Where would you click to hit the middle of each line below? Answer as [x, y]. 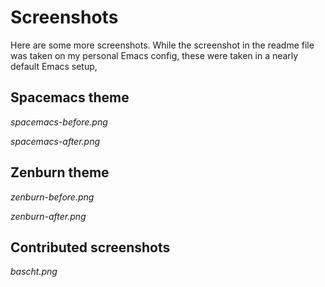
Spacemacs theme [70, 97]
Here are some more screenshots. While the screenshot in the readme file [162, 45]
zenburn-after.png [48, 216]
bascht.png [34, 272]
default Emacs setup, [54, 66]
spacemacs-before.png [59, 122]
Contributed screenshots [90, 247]
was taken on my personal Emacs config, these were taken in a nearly [154, 55]
